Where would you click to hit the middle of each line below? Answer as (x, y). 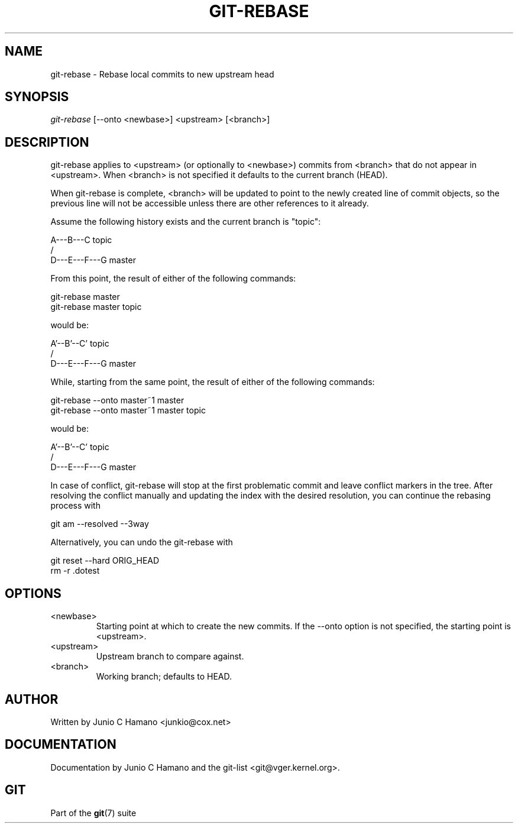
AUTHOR (32, 699)
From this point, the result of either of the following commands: (173, 279)
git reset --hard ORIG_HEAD (105, 561)
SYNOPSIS (37, 97)
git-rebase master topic (96, 307)
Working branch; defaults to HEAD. (164, 677)
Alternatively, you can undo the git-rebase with (142, 542)
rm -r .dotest (75, 571)
